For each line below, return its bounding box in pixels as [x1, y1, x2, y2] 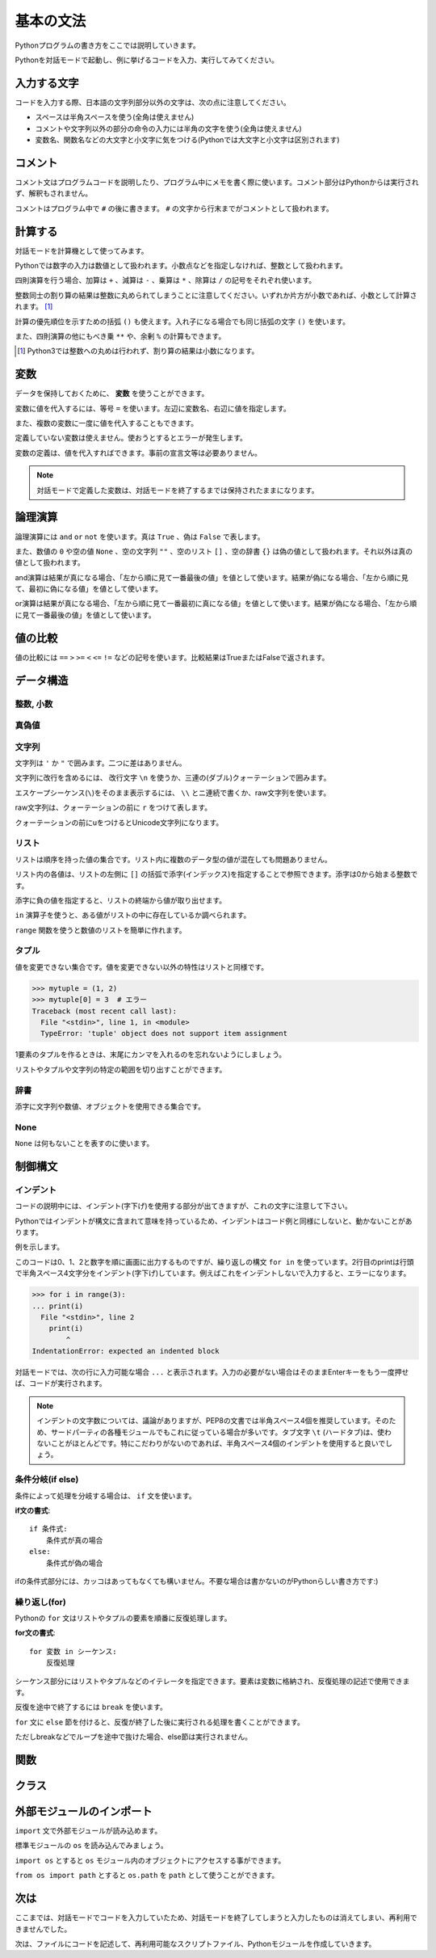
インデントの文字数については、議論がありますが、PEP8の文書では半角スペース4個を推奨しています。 [36, 1416, 375, 1425]
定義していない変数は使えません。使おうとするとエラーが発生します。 [15, 433, 248, 443]
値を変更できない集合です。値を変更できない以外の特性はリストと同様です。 [15, 962, 269, 971]
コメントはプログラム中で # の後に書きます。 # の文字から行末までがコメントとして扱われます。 [15, 203, 334, 213]
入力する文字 [15, 76, 79, 90]
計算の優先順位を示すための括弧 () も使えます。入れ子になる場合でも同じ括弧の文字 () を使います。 [15, 316, 350, 326]
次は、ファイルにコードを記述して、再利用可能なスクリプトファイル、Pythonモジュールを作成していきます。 [15, 1939, 376, 1948]
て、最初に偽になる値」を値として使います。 [15, 584, 163, 594]
